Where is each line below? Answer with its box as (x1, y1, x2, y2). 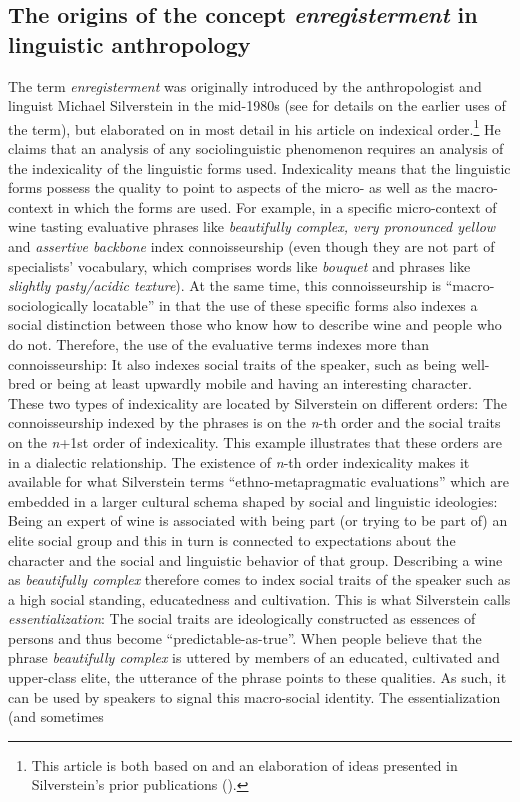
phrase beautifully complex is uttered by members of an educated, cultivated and (8, 647, 500, 668)
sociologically (8, 294, 89, 315)
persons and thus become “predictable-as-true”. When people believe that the (8, 627, 482, 648)
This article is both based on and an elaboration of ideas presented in (31, 754, 458, 775)
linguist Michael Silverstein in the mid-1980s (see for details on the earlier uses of (8, 95, 506, 116)
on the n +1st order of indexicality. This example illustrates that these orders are (8, 431, 502, 452)
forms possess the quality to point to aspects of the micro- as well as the (8, 177, 452, 198)
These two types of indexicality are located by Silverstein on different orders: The (8, 392, 508, 413)
